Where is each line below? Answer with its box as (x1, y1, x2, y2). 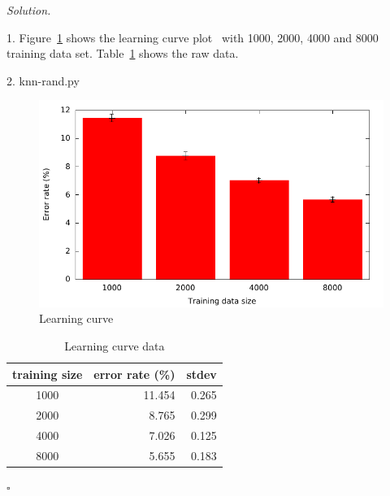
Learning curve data (64, 337, 165, 354)
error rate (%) (93, 365, 175, 382)
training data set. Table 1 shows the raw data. (6, 45, 239, 62)
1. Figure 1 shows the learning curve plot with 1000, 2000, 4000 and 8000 (6, 28, 379, 46)
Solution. (6, 2, 51, 18)
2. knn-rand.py (6, 72, 80, 89)
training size (12, 365, 83, 382)
